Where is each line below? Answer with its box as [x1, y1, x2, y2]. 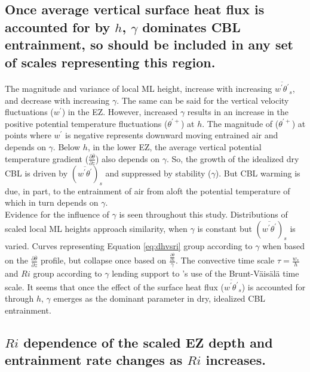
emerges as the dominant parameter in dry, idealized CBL [53, 292, 266, 305]
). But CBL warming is [215, 167, 300, 179]
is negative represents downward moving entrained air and [65, 129, 278, 141]
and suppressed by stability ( [105, 167, 211, 179]
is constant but [197, 222, 252, 234]
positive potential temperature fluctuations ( [5, 117, 168, 129]
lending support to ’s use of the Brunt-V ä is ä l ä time [112, 267, 299, 280]
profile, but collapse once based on [41, 254, 167, 266]
